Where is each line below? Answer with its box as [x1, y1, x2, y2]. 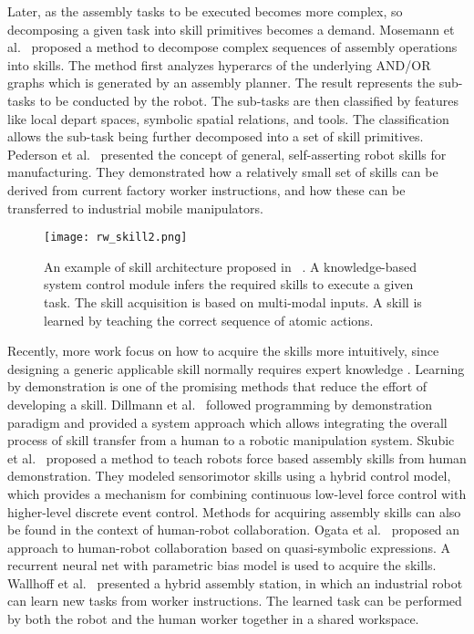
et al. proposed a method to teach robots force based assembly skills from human [7, 448, 467, 467]
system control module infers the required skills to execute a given [44, 275, 414, 294]
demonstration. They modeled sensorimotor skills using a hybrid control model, [7, 466, 451, 485]
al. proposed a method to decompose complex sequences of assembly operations [7, 37, 458, 57]
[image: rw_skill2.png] [44, 231, 188, 244]
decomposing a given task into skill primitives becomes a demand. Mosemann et [7, 19, 455, 38]
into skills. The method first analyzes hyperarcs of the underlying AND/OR [7, 55, 431, 74]
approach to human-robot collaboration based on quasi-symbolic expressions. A [7, 537, 450, 556]
